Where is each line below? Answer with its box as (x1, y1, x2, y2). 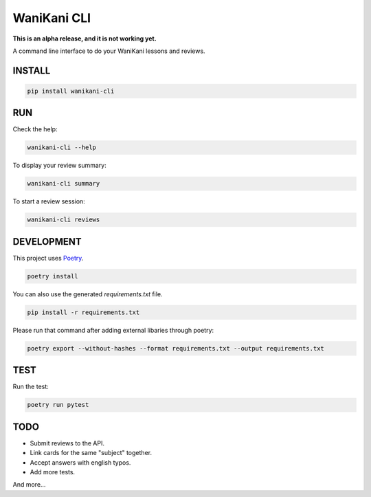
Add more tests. (30, 467, 76, 476)
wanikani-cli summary (27, 179, 100, 188)
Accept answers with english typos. (30, 458, 131, 467)
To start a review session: (12, 197, 85, 206)
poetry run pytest (27, 401, 89, 409)
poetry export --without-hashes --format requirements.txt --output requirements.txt (27, 344, 324, 352)
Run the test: (12, 382, 49, 391)
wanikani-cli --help (27, 144, 96, 151)
